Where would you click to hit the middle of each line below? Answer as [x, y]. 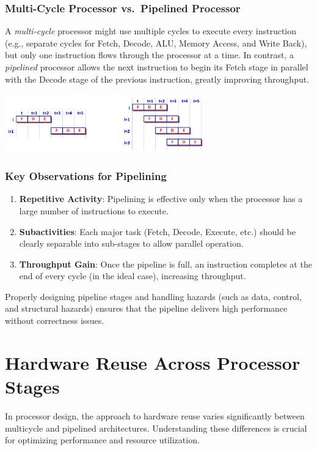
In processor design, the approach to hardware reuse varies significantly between [155, 415]
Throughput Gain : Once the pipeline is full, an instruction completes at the [166, 264]
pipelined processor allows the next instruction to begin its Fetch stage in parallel [157, 67]
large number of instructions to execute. [94, 210]
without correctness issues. [55, 321]
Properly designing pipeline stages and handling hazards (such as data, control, [153, 296]
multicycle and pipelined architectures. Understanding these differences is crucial [156, 428]
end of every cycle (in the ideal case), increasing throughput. [133, 276]
